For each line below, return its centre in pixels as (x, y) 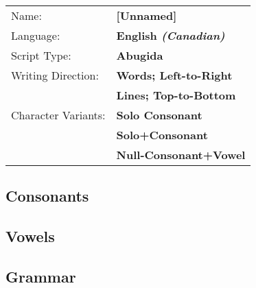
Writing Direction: (55, 75)
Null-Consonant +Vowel (181, 155)
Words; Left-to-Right (174, 75)
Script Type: (41, 55)
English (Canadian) (171, 35)
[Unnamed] (147, 15)
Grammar (41, 276)
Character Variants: (58, 115)
